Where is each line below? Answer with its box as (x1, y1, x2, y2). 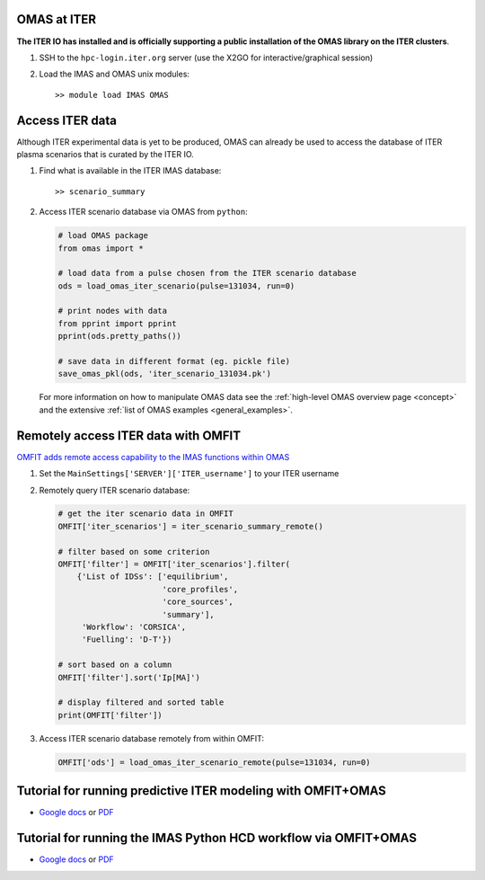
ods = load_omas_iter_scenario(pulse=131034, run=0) (57, 280, 295, 291)
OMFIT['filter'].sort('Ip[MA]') (57, 672, 201, 682)
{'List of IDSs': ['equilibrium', (76, 572, 229, 582)
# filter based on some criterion (57, 547, 210, 556)
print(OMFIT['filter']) (57, 710, 163, 720)
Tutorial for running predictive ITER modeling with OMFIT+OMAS (16, 783, 386, 799)
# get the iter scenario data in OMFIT (57, 509, 234, 519)
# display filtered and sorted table (57, 698, 225, 707)
